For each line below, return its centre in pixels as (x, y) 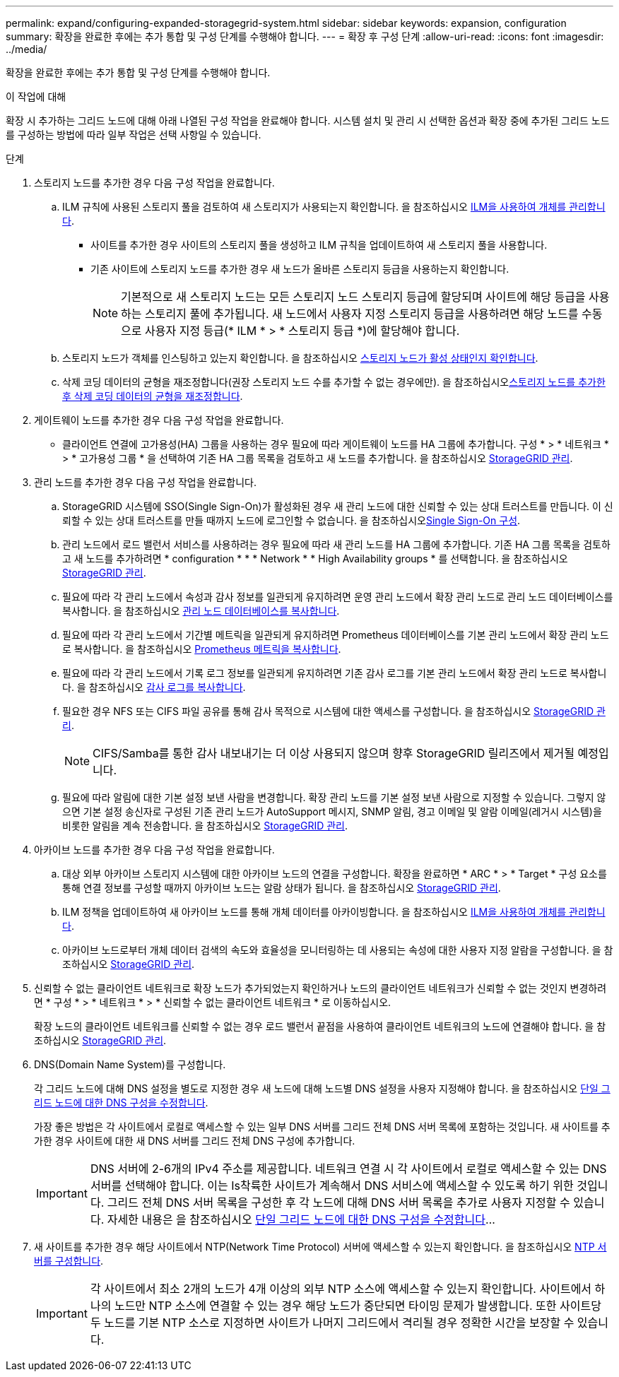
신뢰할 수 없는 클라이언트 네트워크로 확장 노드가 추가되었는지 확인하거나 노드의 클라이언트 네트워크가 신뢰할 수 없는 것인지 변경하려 (320, 988)
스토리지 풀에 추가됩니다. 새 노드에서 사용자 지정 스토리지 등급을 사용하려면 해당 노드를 (362, 314)
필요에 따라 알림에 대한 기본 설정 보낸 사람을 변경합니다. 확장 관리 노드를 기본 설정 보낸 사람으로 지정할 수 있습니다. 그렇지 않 (334, 797)
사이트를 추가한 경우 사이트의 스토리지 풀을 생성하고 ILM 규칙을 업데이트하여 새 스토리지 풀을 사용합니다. (319, 245)
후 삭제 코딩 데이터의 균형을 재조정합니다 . (153, 396)
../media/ (26, 49)
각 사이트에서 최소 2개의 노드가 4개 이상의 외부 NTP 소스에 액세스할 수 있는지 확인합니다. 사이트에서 (341, 1289)
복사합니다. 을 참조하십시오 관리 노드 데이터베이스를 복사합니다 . (201, 611)
